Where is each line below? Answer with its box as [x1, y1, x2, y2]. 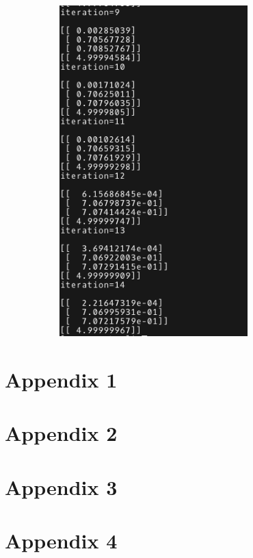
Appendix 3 [5, 472, 118, 500]
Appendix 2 [5, 419, 118, 447]
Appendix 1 [5, 365, 118, 393]
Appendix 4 [5, 527, 118, 555]
